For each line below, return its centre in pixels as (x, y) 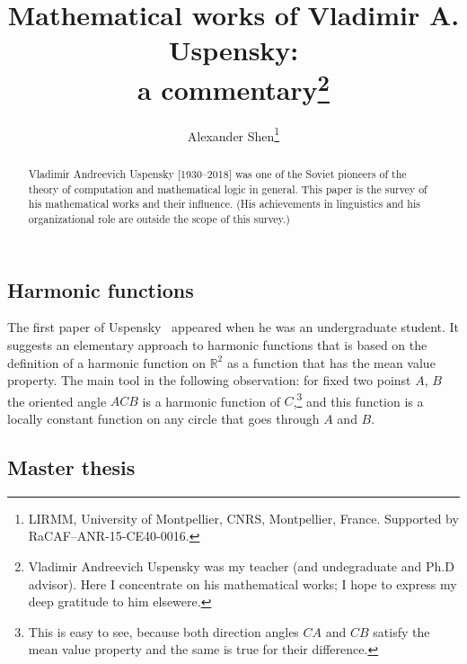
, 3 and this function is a (358, 399)
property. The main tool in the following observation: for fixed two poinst (209, 380)
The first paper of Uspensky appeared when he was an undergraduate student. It (233, 327)
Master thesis (71, 467)
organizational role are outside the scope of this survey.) (159, 218)
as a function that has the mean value (331, 362)
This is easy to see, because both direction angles (163, 631)
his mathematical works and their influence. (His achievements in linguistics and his (224, 204)
